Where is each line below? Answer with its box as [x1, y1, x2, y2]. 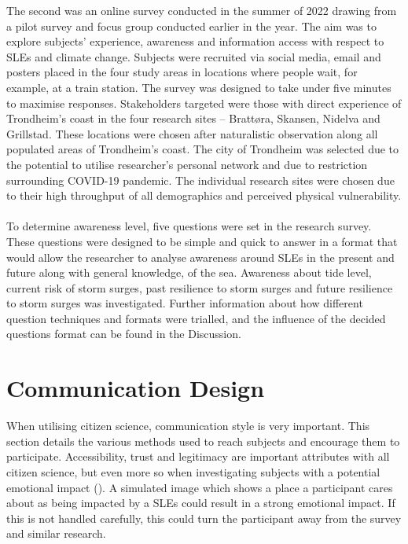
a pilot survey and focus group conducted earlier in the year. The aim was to [6, 17, 377, 34]
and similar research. [6, 525, 106, 542]
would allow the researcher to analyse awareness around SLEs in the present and [6, 248, 395, 265]
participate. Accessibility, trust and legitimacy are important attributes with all [6, 448, 390, 465]
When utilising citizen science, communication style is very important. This [6, 417, 370, 434]
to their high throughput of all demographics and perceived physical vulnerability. [6, 187, 402, 204]
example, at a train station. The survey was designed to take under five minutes [6, 79, 391, 95]
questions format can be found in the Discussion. [6, 325, 241, 342]
